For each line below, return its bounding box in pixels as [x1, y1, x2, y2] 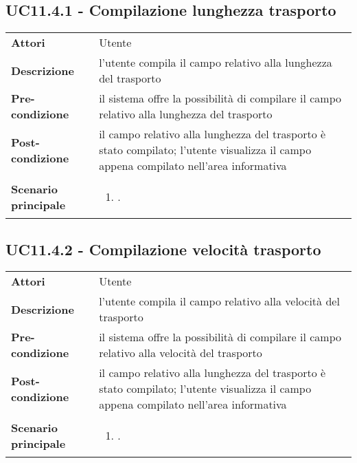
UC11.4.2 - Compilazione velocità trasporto [5, 238, 321, 259]
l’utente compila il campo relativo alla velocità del [99, 293, 340, 310]
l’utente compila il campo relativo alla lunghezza [99, 54, 332, 71]
